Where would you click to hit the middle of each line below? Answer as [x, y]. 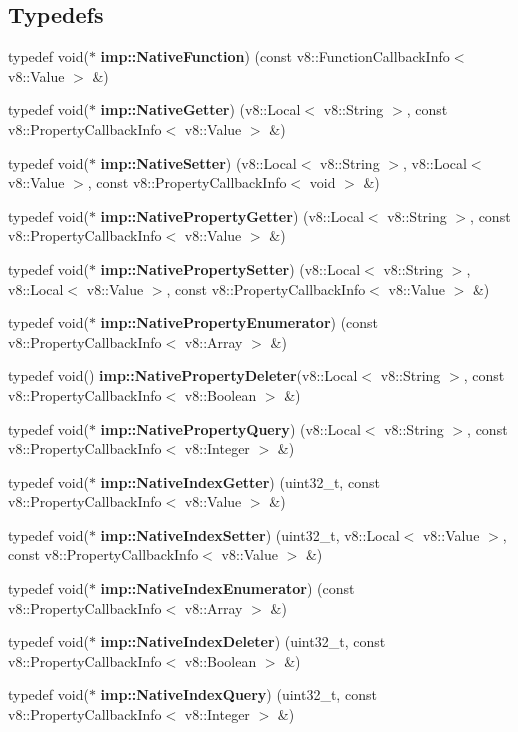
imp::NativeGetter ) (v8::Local [200, 109]
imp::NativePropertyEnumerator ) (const [239, 322]
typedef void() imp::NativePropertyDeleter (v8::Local [183, 375]
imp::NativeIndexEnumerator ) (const [227, 588]
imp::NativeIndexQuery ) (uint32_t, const [238, 694]
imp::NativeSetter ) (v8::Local [198, 162]
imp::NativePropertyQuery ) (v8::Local [230, 428]
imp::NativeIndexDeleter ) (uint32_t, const [243, 641]
